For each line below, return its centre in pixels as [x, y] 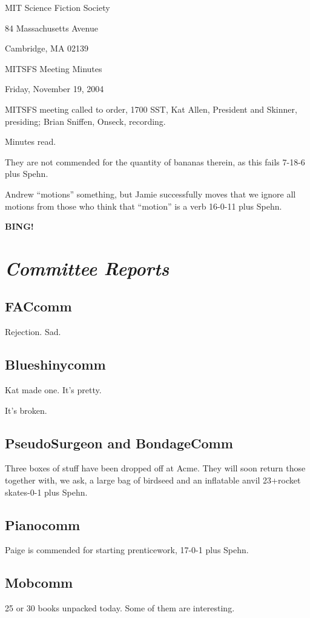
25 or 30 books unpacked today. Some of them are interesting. [120, 608]
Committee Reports [87, 268]
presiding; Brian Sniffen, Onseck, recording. [85, 121]
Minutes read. [31, 141]
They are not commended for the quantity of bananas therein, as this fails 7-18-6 [155, 161]
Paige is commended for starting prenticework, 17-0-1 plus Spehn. [127, 550]
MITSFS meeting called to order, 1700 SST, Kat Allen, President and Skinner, [151, 109]
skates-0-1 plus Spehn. [46, 492]
